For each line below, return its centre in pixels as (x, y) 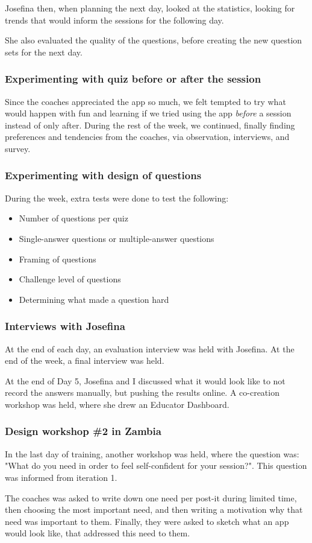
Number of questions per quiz (73, 218)
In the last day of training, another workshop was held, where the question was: (152, 453)
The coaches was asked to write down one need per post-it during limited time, (151, 497)
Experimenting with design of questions (103, 175)
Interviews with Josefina (65, 326)
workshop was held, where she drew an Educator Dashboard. (117, 404)
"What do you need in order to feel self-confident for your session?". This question (156, 465)
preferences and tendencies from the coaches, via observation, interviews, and (147, 137)
